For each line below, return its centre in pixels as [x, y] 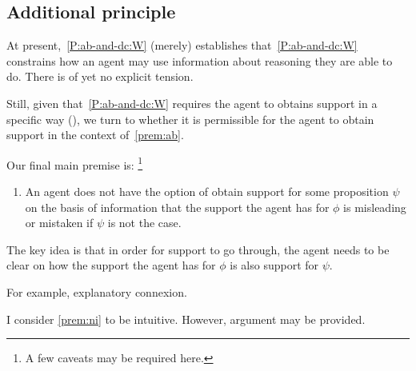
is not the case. [144, 223]
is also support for [274, 265]
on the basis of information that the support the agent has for [177, 207]
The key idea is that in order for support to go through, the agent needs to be [198, 249]
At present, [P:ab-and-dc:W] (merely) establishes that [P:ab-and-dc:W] [182, 45]
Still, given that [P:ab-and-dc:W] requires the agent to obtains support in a [192, 103]
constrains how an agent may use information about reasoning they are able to [200, 60]
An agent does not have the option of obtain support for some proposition [207, 191]
